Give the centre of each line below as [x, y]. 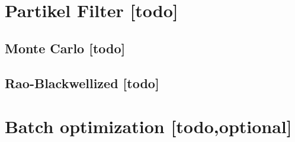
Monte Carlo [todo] [65, 48]
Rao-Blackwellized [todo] [82, 83]
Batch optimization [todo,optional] [148, 126]
